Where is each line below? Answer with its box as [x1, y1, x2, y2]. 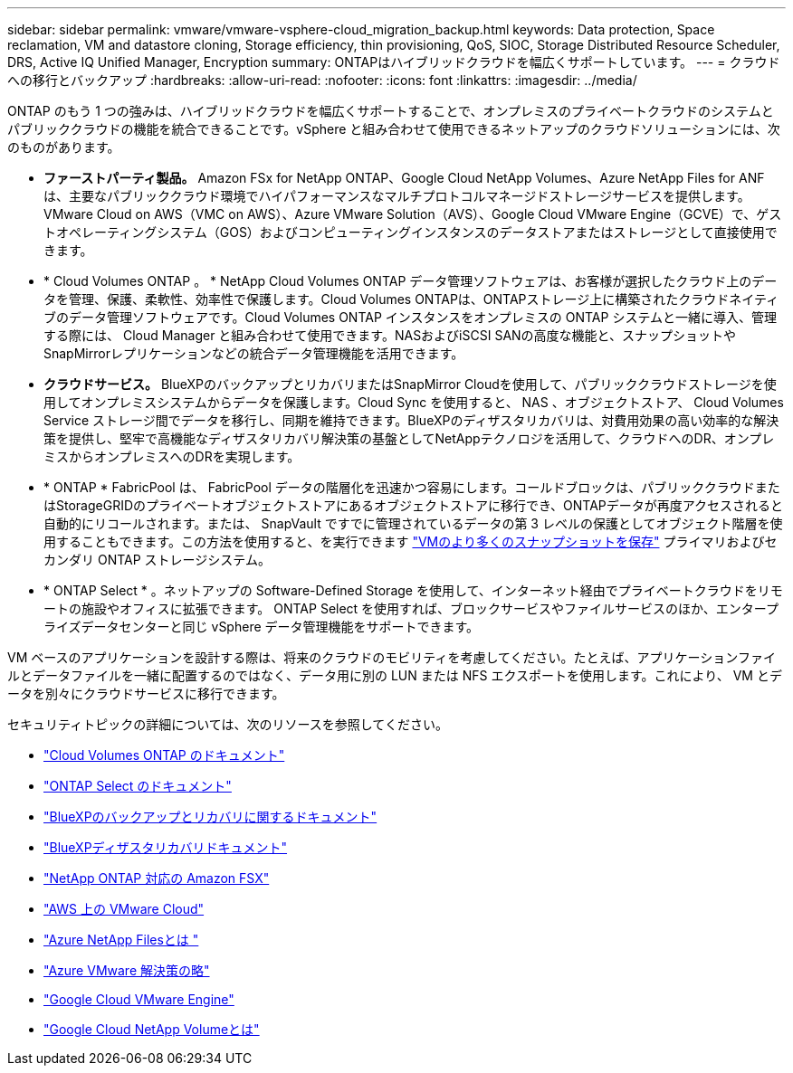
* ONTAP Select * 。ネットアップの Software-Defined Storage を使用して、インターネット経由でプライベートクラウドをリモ [43, 583, 783, 598]
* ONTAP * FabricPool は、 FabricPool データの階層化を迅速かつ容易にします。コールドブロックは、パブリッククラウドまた [43, 480, 780, 495]
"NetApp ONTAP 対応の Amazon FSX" [43, 870, 270, 886]
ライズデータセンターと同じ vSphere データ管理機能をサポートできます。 [43, 619, 480, 634]
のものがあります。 [7, 139, 120, 155]
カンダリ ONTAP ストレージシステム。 [43, 552, 271, 567]
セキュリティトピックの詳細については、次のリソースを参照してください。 [7, 717, 448, 732]
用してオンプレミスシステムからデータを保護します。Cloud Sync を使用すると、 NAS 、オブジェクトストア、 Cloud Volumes [43, 394, 784, 410]
